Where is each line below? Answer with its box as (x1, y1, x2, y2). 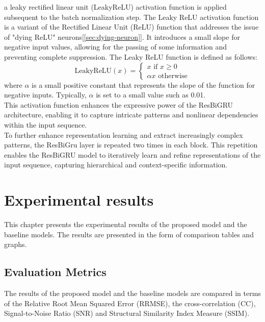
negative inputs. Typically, (4, 89, 87, 100)
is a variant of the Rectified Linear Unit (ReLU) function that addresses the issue (4, 21, 259, 32)
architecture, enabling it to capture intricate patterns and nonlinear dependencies (4, 109, 258, 120)
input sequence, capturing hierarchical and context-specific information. (4, 159, 228, 170)
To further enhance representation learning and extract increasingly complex (4, 129, 243, 140)
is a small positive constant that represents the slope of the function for (32, 79, 255, 90)
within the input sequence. (4, 119, 87, 130)
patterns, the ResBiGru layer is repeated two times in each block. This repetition (4, 139, 258, 150)
